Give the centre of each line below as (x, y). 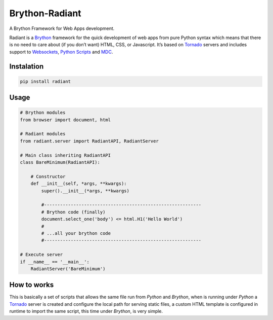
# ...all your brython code (76, 233)
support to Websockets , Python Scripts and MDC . (61, 52)
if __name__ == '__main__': (55, 262)
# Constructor (48, 176)
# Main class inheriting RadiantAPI (65, 155)
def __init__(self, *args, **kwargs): (79, 184)
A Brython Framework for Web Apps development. (62, 28)
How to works (32, 285)
